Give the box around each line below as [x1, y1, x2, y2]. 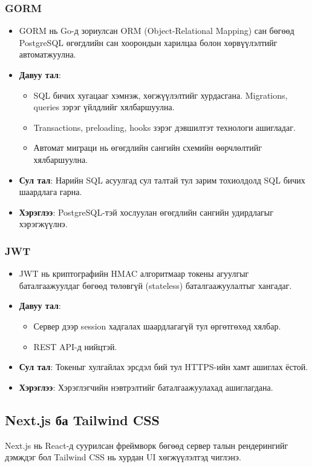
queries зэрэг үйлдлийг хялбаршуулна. [33, 101, 175, 113]
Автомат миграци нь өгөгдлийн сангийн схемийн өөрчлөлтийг [33, 141, 262, 154]
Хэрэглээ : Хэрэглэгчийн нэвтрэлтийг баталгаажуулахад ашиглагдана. [19, 380, 273, 393]
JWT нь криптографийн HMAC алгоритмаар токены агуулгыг [19, 267, 249, 280]
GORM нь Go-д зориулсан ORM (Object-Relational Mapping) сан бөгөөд [19, 24, 294, 37]
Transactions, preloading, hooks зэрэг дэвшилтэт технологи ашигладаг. [33, 121, 296, 133]
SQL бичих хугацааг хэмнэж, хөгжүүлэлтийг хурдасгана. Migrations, [33, 88, 288, 101]
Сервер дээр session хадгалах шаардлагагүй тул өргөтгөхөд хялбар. [33, 319, 281, 332]
